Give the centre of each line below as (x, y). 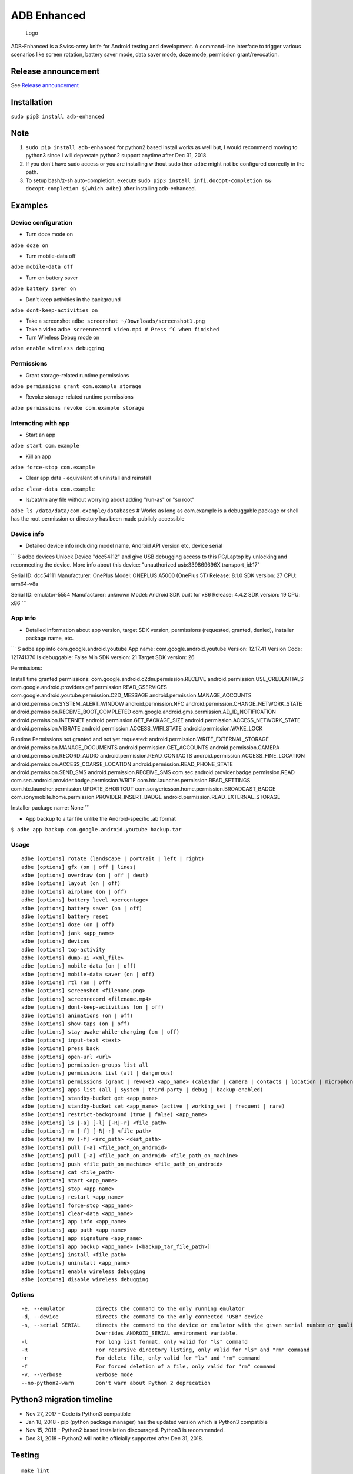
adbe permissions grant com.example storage (76, 386)
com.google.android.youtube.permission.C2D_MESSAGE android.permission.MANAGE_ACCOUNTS (131, 695)
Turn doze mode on (49, 234)
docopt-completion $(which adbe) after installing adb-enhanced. (111, 188)
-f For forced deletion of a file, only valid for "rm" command (149, 1366)
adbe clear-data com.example (53, 489)
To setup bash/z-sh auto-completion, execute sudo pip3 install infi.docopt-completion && (149, 180)
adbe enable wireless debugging (57, 348)
